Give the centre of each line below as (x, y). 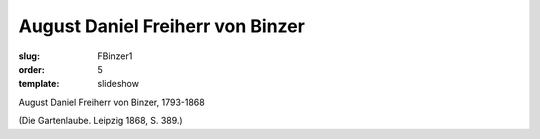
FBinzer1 (115, 56)
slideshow (118, 84)
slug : (29, 56)
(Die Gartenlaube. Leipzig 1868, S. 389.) (101, 121)
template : (39, 84)
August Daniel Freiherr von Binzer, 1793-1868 (111, 102)
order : (31, 69)
